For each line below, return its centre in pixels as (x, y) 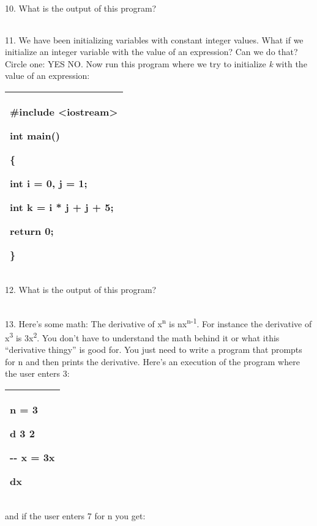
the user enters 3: (37, 373)
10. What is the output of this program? (81, 8)
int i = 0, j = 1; (49, 183)
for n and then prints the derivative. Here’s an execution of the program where (152, 361)
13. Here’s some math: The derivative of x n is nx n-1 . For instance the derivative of (158, 322)
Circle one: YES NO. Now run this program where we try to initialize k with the (156, 63)
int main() (35, 135)
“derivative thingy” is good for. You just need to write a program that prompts (154, 350)
